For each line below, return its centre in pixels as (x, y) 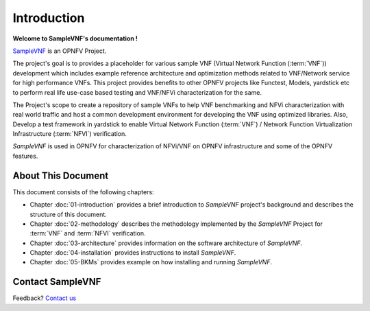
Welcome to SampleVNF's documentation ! (75, 38)
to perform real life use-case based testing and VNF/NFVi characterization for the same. (137, 92)
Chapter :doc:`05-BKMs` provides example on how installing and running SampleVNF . (151, 262)
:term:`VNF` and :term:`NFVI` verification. (88, 233)
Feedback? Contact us (45, 298)
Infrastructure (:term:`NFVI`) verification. (70, 134)
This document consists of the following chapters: (83, 192)
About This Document (61, 175)
